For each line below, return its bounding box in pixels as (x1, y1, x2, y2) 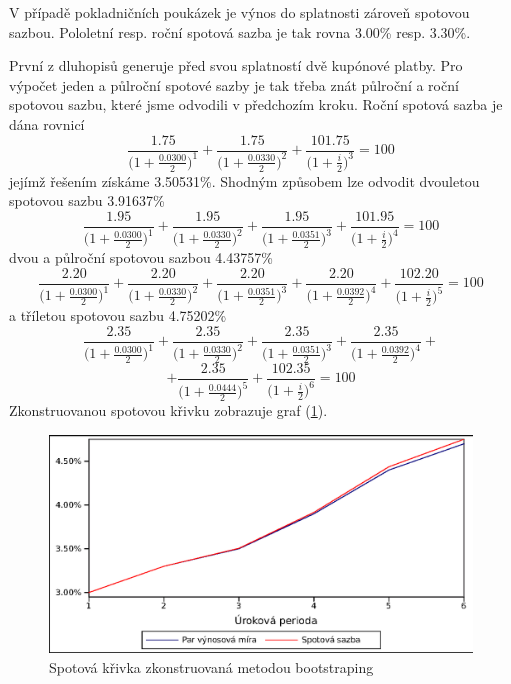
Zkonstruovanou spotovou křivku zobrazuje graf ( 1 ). (9, 400, 328, 421)
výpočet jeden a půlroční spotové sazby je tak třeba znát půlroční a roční (9, 74, 459, 95)
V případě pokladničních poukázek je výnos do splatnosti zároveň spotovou (9, 2, 470, 22)
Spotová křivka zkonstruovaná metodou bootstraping (49, 656, 374, 677)
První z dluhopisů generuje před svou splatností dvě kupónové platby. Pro (9, 55, 463, 76)
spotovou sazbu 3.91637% (9, 190, 165, 211)
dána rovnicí (9, 113, 85, 134)
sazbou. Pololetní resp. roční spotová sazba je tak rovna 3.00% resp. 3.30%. (9, 21, 471, 42)
